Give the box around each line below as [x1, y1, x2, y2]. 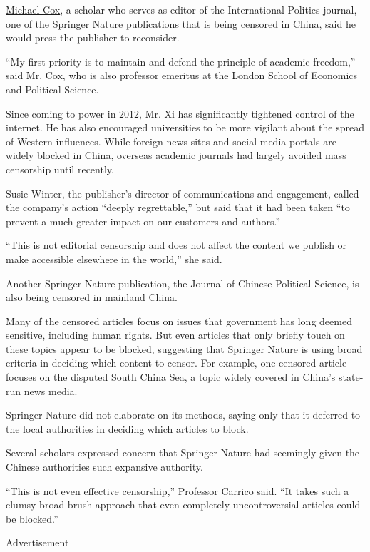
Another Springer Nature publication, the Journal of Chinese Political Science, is [6, 275, 359, 290]
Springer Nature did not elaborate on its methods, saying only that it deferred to [6, 407, 361, 422]
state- [339, 369, 364, 384]
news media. [24, 383, 78, 398]
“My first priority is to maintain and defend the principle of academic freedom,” [6, 53, 356, 68]
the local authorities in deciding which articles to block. [6, 421, 249, 436]
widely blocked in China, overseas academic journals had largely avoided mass [6, 148, 346, 163]
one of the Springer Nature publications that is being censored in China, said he [6, 16, 356, 31]
